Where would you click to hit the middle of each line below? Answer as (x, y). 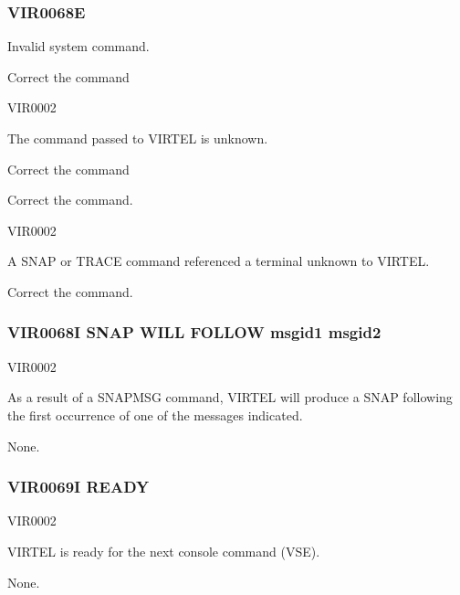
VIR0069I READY (78, 487)
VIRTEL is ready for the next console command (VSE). (164, 551)
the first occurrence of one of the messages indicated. (155, 414)
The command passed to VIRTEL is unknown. (138, 138)
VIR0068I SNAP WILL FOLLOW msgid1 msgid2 (194, 332)
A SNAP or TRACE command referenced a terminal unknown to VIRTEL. (219, 261)
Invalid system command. (78, 46)
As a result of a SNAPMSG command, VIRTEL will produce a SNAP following (230, 397)
